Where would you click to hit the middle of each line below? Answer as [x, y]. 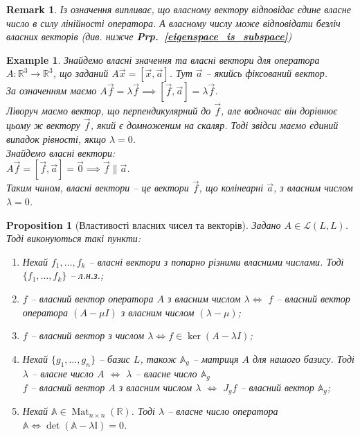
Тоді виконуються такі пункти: [74, 238]
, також [158, 358]
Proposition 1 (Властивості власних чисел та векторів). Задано [144, 224]
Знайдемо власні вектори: [61, 152]
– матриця [216, 358]
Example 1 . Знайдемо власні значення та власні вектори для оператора [163, 59]
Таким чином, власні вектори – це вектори [98, 188]
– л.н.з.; [87, 275]
